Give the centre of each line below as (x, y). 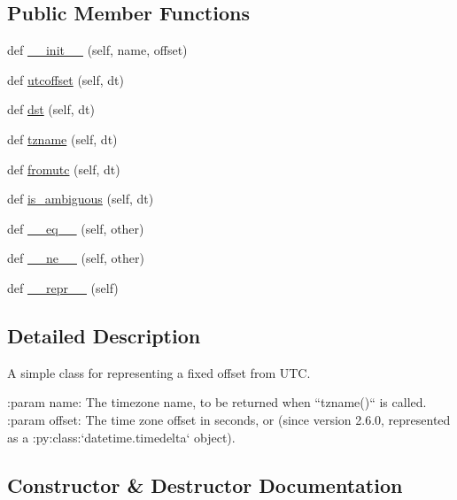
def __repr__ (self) (63, 287)
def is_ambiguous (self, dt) (81, 199)
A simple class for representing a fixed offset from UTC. (159, 372)
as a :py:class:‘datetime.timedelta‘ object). (121, 437)
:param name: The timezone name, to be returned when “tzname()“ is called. (217, 402)
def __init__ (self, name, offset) (97, 50)
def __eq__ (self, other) (76, 228)
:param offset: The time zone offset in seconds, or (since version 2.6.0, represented (229, 419)
